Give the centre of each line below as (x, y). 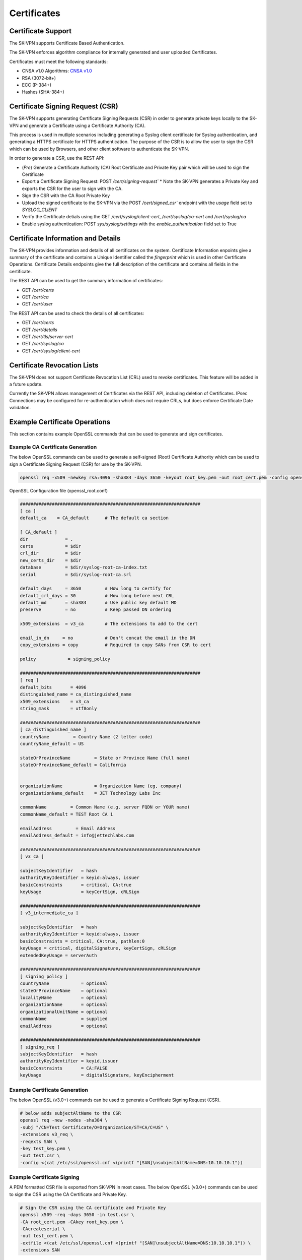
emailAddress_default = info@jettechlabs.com (77, 835)
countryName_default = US (52, 744)
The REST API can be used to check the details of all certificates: (77, 313)
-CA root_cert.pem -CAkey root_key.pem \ (72, 1222)
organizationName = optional (64, 1005)
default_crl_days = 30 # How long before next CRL (97, 595)
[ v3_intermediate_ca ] (49, 913)
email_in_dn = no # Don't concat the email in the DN (107, 638)
